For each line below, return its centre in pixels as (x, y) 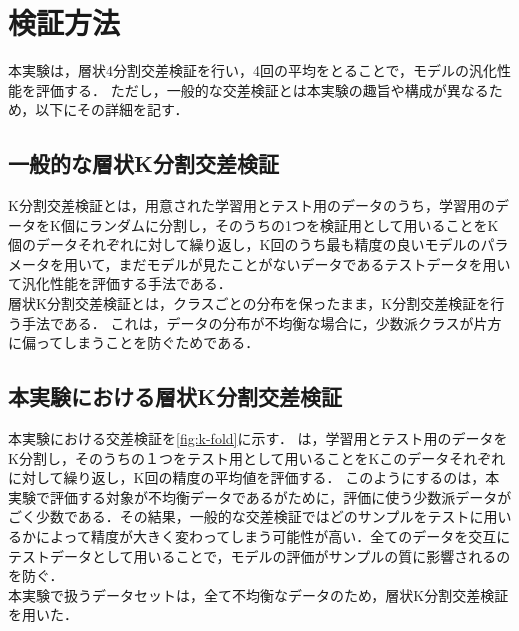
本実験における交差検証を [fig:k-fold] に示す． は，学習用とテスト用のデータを (258, 438)
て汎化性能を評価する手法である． (120, 283)
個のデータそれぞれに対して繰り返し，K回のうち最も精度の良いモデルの (244, 244)
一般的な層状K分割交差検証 (143, 163)
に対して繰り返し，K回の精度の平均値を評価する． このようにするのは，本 (254, 477)
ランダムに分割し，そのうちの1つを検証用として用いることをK (293, 224)
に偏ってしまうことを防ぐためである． (134, 342)
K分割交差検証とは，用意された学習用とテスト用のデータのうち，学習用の (251, 205)
